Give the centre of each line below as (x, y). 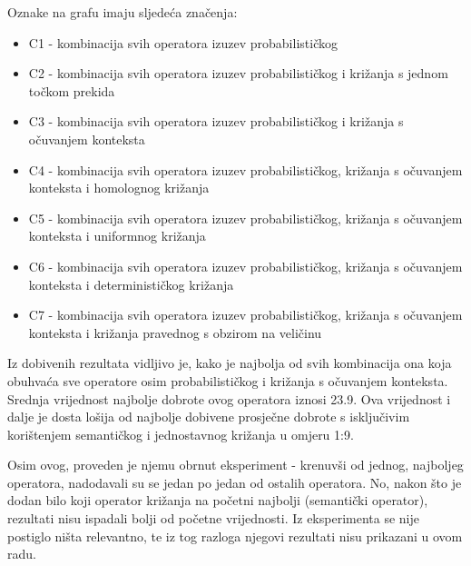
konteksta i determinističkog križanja (131, 284)
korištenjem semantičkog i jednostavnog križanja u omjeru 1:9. (181, 434)
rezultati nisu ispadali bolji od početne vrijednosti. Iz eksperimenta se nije (213, 518)
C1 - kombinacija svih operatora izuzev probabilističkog (183, 42)
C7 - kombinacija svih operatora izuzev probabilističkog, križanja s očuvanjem (245, 315)
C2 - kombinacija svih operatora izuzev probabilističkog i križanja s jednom (238, 73)
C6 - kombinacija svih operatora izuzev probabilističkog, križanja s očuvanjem (245, 266)
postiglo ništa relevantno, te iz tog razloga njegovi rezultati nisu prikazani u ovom (235, 536)
